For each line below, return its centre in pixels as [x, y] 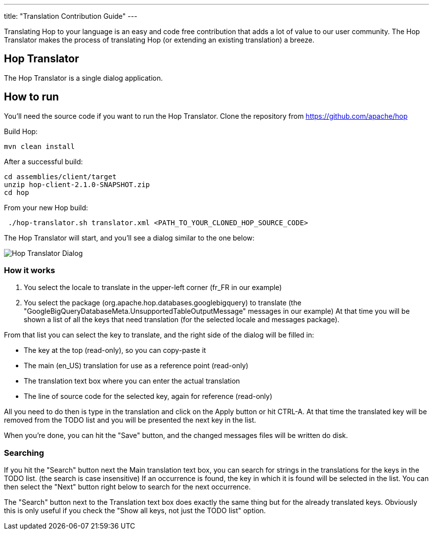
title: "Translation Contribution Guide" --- [71, 16]
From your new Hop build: [46, 207]
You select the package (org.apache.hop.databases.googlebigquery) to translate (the [163, 303]
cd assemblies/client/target [60, 176]
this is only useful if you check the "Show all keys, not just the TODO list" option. [135, 511]
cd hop [17, 192]
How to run [32, 97]
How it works [30, 270]
